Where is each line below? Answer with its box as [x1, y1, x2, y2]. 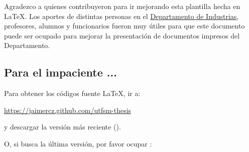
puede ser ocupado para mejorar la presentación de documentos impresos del [4, 30, 240, 40]
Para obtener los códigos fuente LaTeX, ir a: [4, 88, 141, 98]
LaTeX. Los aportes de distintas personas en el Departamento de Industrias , [4, 10, 239, 21]
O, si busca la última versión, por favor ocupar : [4, 138, 152, 148]
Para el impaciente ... [4, 64, 117, 80]
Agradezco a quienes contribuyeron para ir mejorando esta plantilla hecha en [4, 1, 240, 11]
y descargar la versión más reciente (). [4, 121, 121, 132]
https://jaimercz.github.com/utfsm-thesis [4, 104, 132, 115]
